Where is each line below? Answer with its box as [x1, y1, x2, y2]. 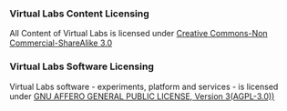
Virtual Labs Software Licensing [9, 60, 155, 73]
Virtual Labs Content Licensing [9, 7, 150, 20]
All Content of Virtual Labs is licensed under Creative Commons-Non [9, 28, 268, 39]
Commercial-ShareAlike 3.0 [9, 37, 113, 48]
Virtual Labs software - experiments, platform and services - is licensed [9, 81, 279, 92]
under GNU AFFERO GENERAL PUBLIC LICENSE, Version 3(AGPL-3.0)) [9, 90, 275, 102]
